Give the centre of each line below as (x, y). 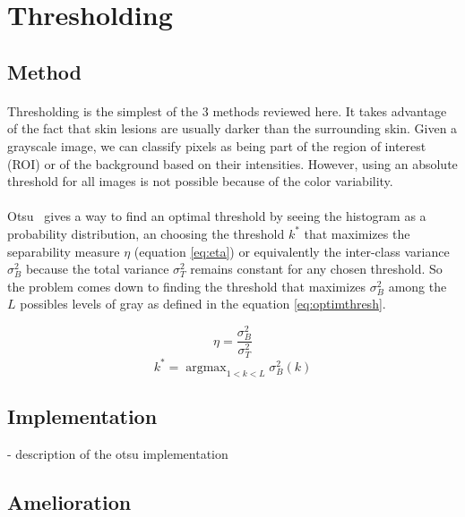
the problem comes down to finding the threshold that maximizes (187, 286)
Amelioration (69, 501)
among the (418, 286)
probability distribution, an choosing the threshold (146, 233)
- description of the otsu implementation (118, 453)
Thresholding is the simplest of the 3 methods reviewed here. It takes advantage (227, 110)
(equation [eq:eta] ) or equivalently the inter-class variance (292, 251)
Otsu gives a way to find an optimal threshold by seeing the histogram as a (217, 216)
